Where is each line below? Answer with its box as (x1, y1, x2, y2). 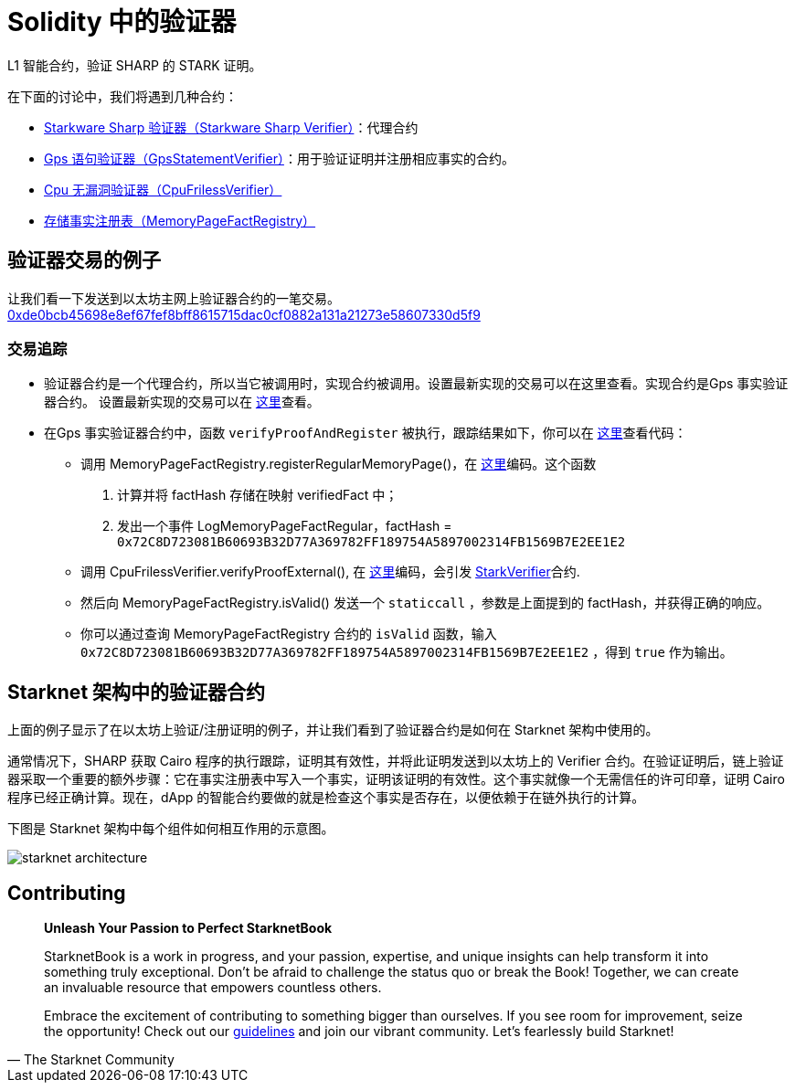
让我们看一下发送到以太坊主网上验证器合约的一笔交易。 (7, 290, 340, 306)
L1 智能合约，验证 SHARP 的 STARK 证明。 (7, 57, 262, 73)
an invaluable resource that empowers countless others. (44, 979, 382, 996)
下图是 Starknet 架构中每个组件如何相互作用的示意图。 (7, 820, 334, 837)
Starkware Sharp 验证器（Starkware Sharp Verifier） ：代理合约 (44, 119, 419, 135)
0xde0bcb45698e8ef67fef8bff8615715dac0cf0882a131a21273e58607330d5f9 (7, 306, 481, 323)
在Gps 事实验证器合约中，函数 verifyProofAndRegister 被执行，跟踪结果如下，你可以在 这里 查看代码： (44, 425, 687, 441)
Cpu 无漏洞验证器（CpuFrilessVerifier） (44, 181, 282, 197)
